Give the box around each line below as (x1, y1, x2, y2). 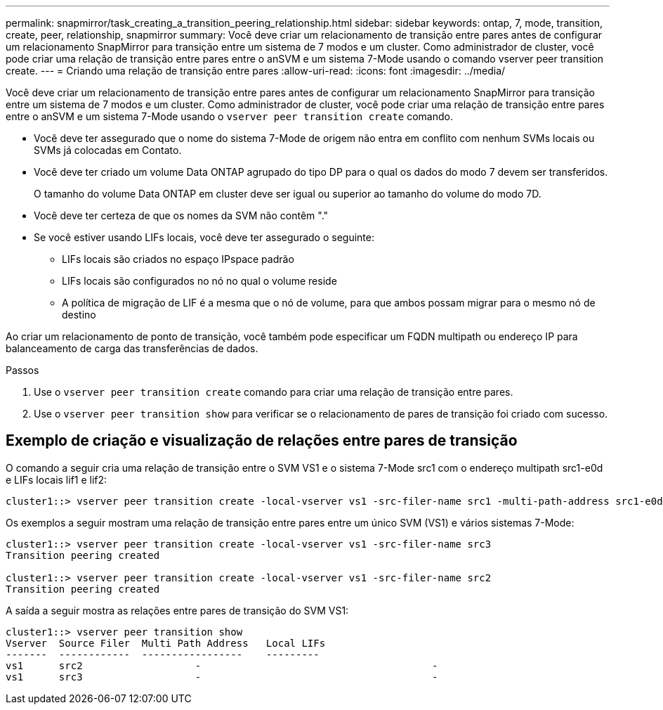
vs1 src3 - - (6, 671, 438, 683)
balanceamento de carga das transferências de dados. (6, 342, 258, 354)
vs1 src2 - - (6, 659, 438, 671)
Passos (6, 364, 39, 376)
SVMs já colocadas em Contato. (34, 144, 182, 156)
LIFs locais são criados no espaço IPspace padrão (62, 253, 294, 265)
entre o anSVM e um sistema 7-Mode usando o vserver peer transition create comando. (6, 110, 453, 122)
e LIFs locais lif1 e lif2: (6, 473, 107, 486)
